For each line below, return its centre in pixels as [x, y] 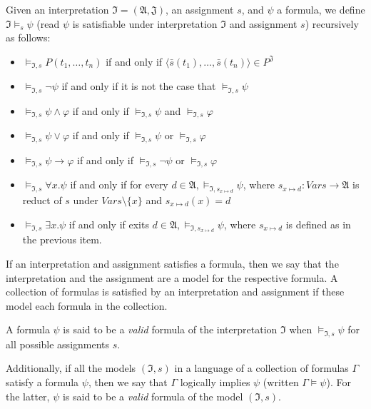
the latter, [28, 396]
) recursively [332, 23]
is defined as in [318, 224]
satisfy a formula [42, 382]
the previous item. [62, 239]
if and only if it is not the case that [139, 86]
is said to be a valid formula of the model [153, 396]
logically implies [215, 382]
